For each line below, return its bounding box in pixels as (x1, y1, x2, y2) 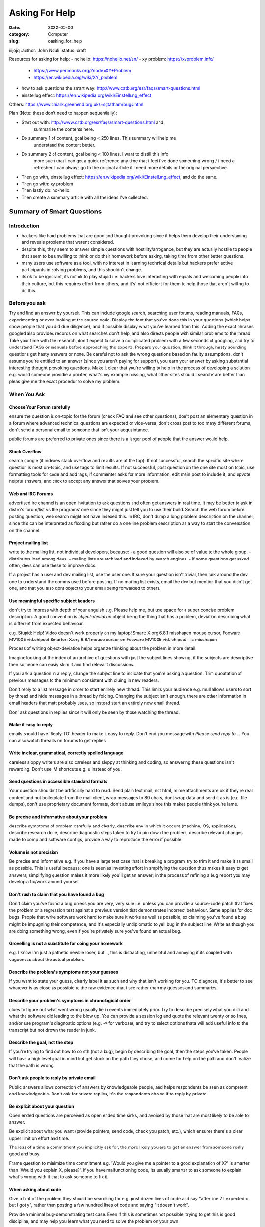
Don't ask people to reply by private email (9, 1075, 96, 1081)
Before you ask (9, 299, 46, 306)
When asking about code (9, 1186, 61, 1192)
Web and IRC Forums (9, 491, 53, 497)
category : (9, 31, 30, 37)
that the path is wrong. (9, 1063, 55, 1068)
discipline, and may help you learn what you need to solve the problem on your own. (9, 1218, 180, 1224)
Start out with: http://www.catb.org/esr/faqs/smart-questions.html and (21, 119, 164, 125)
